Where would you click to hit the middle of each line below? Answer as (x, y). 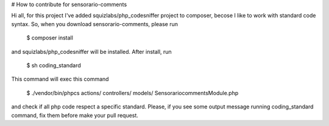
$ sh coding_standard (54, 65)
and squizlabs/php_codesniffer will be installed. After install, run (91, 51)
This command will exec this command (60, 79)
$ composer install (50, 38)
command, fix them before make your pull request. (75, 115)
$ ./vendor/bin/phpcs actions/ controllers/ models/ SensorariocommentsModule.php (133, 93)
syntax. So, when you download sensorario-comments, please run (95, 24)
